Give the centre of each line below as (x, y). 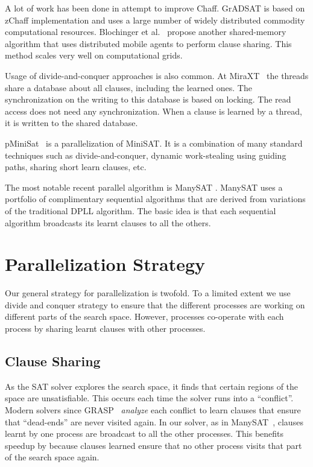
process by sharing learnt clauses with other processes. (105, 328)
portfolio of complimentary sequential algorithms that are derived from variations (155, 199)
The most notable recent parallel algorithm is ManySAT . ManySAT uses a (144, 187)
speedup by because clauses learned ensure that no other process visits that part (153, 445)
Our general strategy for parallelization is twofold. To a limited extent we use (148, 293)
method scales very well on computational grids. (94, 55)
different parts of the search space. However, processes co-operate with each (144, 316)
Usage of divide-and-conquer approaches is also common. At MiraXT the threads (157, 75)
